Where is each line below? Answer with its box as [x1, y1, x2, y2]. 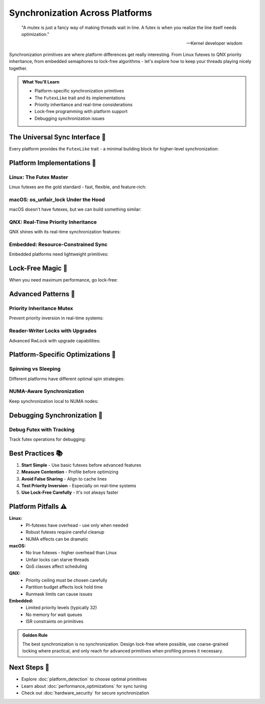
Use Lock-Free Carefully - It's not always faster [21, 489, 119, 496]
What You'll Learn [22, 79, 60, 84]
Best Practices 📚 [9, 449, 63, 457]
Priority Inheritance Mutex [9, 305, 74, 312]
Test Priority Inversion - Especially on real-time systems [21, 483, 136, 489]
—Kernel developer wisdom [186, 40, 242, 46]
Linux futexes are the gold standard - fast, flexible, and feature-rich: [9, 184, 147, 190]
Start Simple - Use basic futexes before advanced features [21, 462, 142, 468]
